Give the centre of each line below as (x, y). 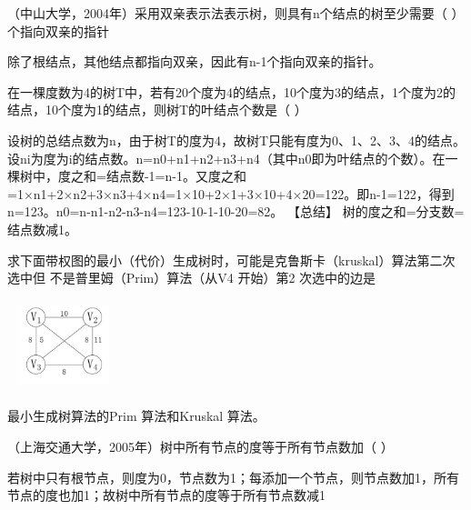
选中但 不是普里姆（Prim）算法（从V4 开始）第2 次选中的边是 (192, 278)
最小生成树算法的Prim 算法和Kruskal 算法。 (136, 416)
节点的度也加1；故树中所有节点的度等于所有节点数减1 (166, 495)
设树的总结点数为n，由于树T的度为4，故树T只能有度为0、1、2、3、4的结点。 (236, 140)
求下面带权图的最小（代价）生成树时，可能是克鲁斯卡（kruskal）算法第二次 (231, 260)
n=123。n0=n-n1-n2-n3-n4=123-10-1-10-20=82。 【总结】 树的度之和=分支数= (236, 211)
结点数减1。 (42, 229)
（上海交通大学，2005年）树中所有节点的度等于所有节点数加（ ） (200, 446)
